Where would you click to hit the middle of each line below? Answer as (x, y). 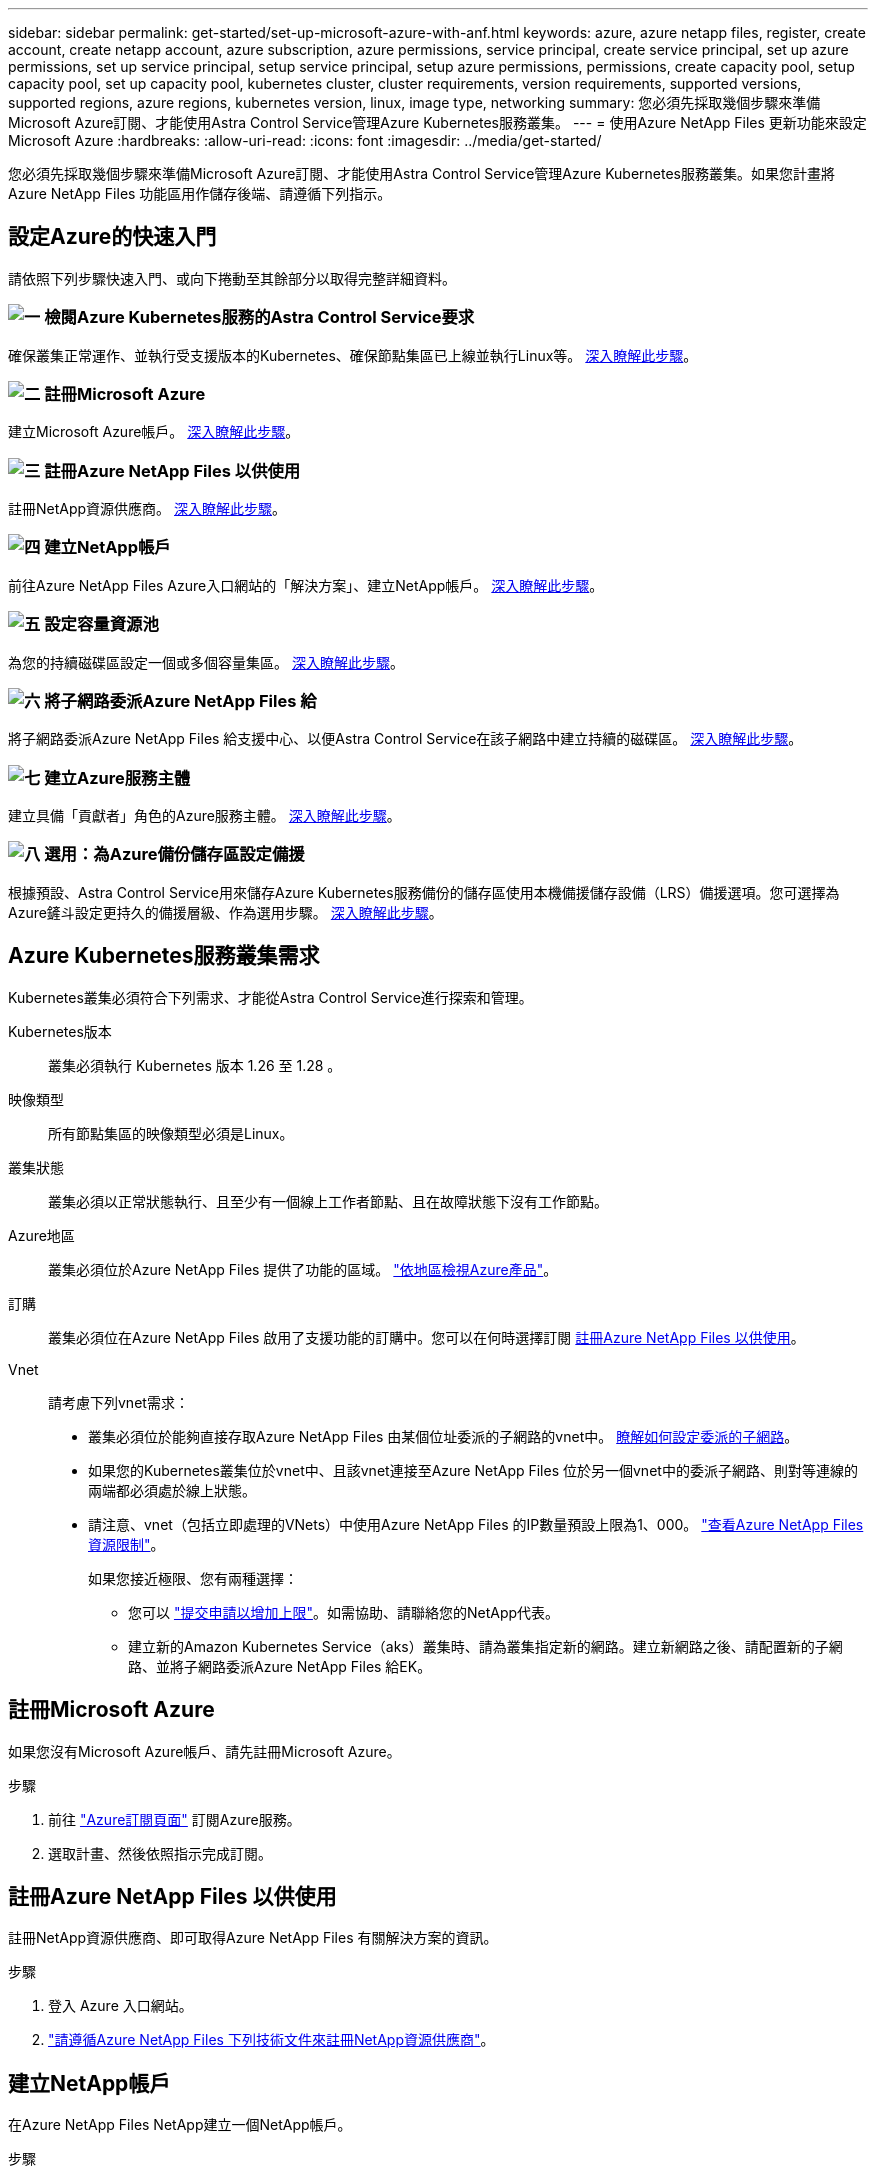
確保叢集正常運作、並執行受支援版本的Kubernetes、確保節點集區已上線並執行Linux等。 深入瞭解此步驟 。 (353, 355)
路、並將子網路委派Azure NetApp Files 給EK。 (280, 1666)
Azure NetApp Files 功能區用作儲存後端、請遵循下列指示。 (200, 193)
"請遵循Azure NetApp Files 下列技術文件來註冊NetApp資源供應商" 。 (271, 2040)
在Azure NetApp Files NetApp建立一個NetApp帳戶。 (180, 2125)
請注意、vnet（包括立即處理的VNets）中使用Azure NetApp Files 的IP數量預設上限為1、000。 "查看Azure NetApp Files (476, 1524)
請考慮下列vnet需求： (118, 1402)
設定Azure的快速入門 (112, 237)
